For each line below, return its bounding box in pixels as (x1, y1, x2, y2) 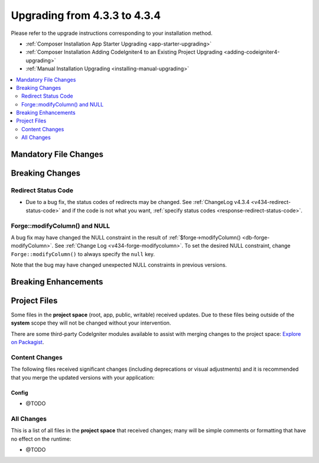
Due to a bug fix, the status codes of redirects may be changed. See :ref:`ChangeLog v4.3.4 (25, 199, 250, 206)
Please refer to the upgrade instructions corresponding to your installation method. (11, 30, 213, 37)
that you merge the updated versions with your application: (11, 374, 155, 381)
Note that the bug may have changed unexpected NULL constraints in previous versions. (11, 261, 227, 268)
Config (11, 389, 28, 396)
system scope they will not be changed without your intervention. (11, 319, 171, 326)
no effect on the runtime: (11, 435, 71, 442)
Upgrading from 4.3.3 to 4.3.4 (11, 9, 161, 22)
